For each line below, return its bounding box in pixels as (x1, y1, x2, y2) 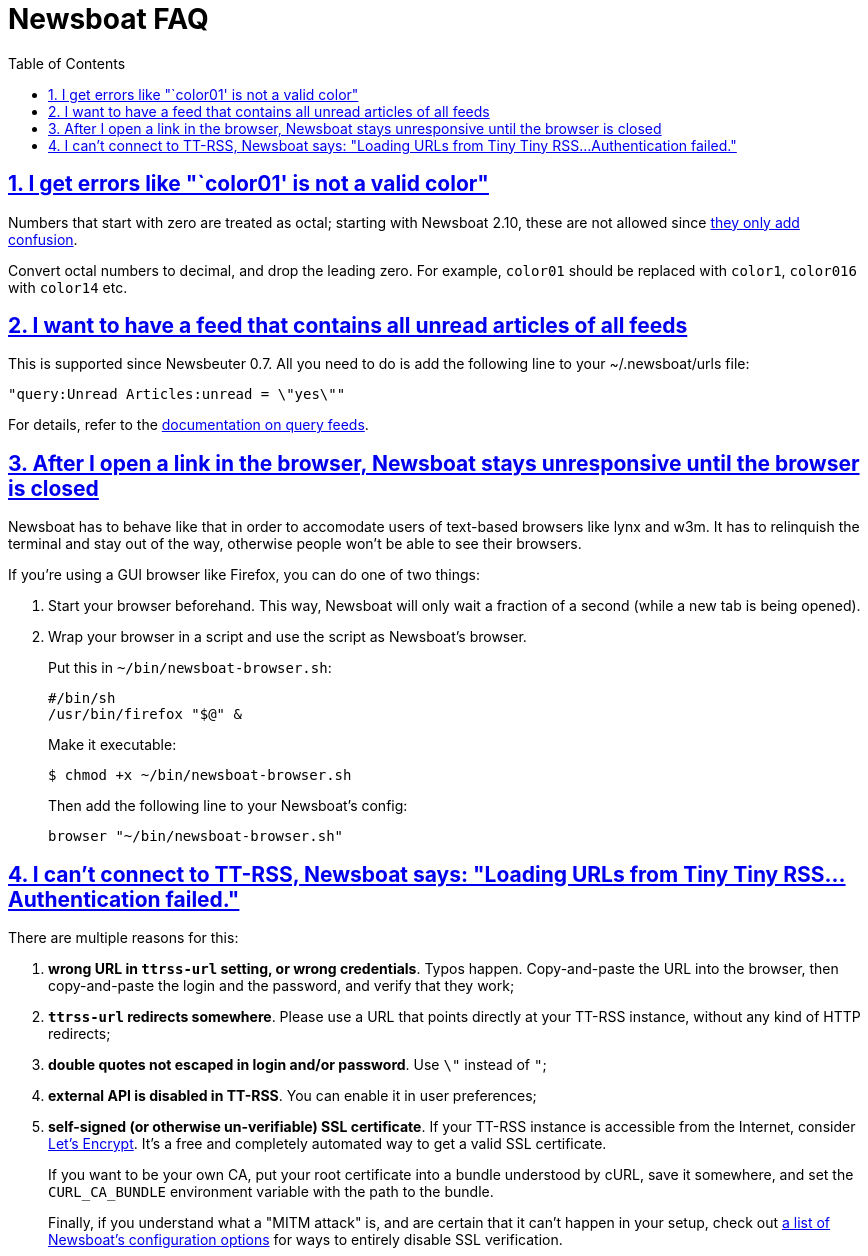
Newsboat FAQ (8, 2, 209, 36)
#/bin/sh (48, 690, 116, 707)
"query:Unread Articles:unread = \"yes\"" (8, 386, 346, 403)
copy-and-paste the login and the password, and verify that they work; (48, 977, 515, 995)
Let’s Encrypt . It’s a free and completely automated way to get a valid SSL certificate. (48, 1135, 607, 1153)
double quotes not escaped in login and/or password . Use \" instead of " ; (48, 1056, 547, 1074)
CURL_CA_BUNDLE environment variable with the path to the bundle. (48, 1183, 494, 1201)
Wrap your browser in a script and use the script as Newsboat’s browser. (48, 628, 527, 646)
